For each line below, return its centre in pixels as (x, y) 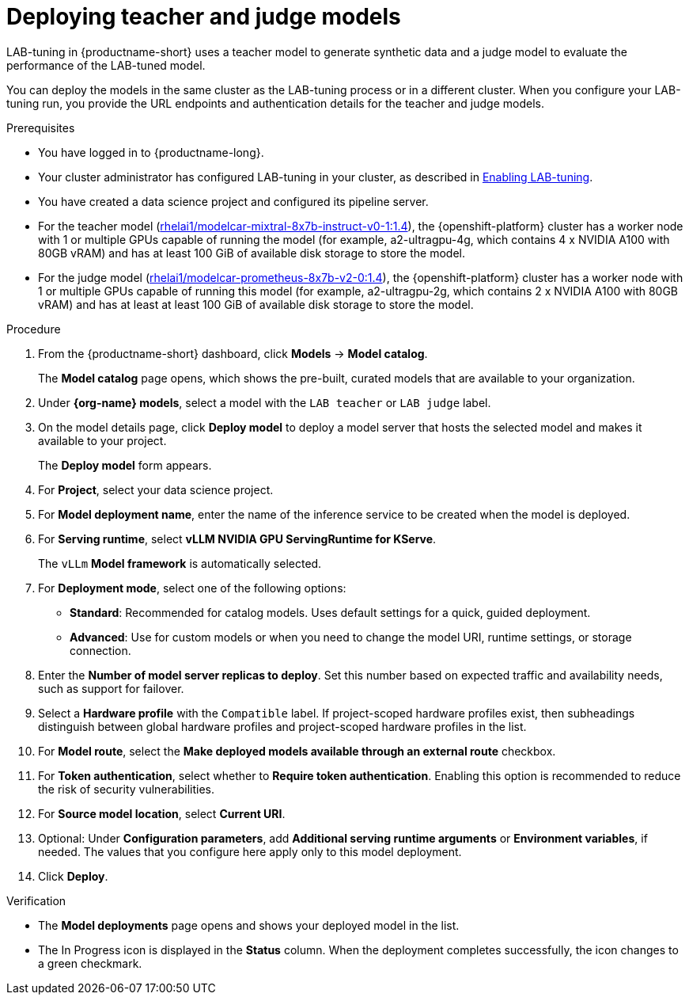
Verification (36, 900)
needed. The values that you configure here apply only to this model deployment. (250, 851)
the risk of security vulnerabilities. (126, 789)
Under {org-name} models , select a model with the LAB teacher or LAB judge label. (265, 402)
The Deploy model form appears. (125, 465)
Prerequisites (41, 128)
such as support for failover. (111, 688)
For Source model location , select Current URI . (162, 813)
